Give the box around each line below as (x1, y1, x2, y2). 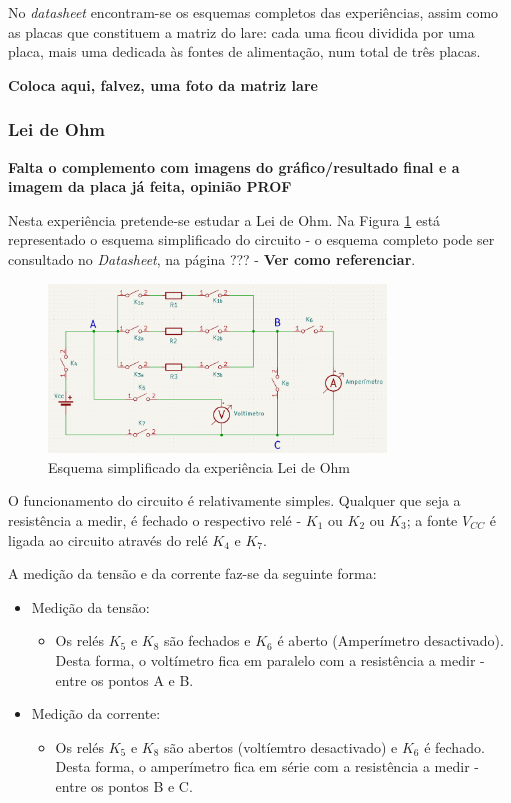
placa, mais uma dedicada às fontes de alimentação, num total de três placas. (8, 41, 481, 62)
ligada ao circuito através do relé (8, 529, 208, 550)
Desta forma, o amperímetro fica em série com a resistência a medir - (55, 756, 479, 777)
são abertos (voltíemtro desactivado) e (164, 736, 398, 757)
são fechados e (164, 630, 251, 651)
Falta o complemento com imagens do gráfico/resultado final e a (8, 156, 460, 177)
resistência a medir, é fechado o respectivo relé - (8, 509, 302, 530)
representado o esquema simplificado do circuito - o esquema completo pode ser (8, 229, 495, 250)
